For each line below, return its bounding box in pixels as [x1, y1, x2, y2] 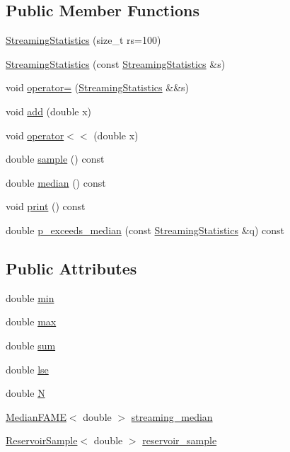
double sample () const [6, 151, 105, 166]
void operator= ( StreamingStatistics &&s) [6, 80, 190, 95]
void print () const [6, 199, 86, 214]
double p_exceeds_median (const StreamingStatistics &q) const [6, 222, 285, 237]
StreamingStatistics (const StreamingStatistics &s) [6, 56, 226, 71]
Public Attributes [6, 257, 137, 279]
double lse [6, 361, 49, 376]
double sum [6, 337, 56, 352]
